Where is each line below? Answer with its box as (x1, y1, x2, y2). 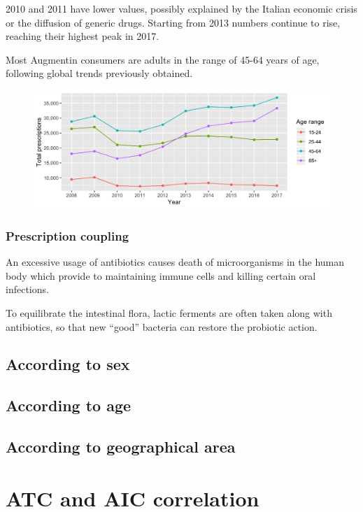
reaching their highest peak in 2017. (6, 29, 159, 43)
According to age (6, 394, 131, 416)
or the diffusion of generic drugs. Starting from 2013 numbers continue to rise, (6, 15, 341, 29)
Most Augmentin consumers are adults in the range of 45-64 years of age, (6, 52, 320, 66)
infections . (6, 282, 49, 297)
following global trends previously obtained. (6, 66, 193, 80)
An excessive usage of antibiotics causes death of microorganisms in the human (6, 255, 345, 269)
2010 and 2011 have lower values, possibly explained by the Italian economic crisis (6, 1, 357, 15)
